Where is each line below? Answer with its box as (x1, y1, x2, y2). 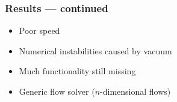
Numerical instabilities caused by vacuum (19, 44, 172, 57)
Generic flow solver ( (19, 85, 95, 97)
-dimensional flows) (100, 85, 171, 97)
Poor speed (19, 24, 60, 37)
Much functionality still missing (19, 65, 136, 77)
